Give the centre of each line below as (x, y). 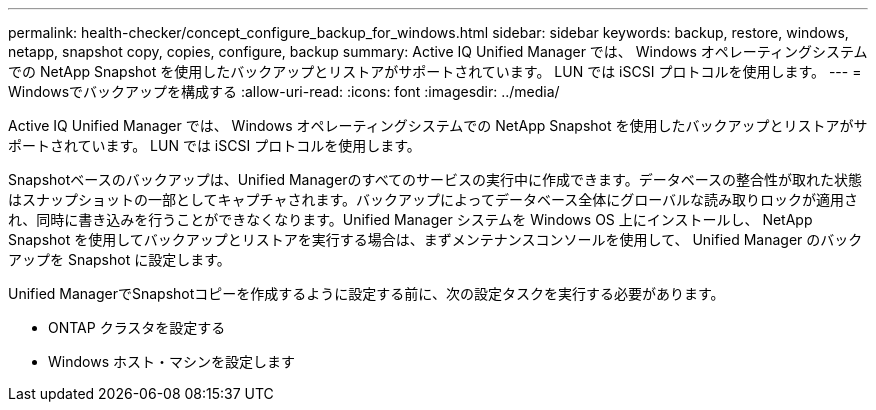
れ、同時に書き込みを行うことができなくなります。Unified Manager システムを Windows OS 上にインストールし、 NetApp (410, 219)
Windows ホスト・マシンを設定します (171, 361)
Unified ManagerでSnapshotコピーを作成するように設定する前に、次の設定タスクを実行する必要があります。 (366, 293)
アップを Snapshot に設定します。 (119, 259)
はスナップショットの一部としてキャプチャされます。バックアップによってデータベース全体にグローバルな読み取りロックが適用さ (433, 199)
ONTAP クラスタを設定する (137, 327)
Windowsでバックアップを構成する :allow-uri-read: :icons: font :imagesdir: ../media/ (284, 91)
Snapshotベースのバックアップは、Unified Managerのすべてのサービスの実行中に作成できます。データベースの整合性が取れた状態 (435, 179)
